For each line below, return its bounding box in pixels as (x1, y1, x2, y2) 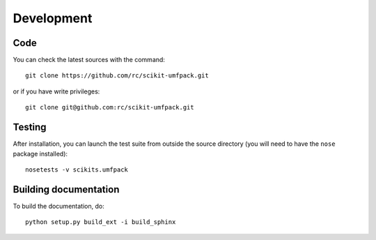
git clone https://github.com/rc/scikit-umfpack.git (25, 72, 209, 80)
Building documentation (13, 183, 120, 195)
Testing (13, 121, 47, 133)
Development (13, 10, 93, 26)
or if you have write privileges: (13, 87, 100, 96)
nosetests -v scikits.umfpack (25, 165, 129, 174)
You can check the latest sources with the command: (13, 56, 165, 64)
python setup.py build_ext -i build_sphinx (25, 218, 176, 226)
